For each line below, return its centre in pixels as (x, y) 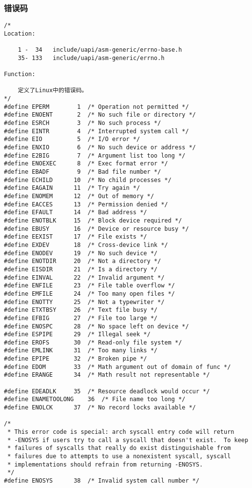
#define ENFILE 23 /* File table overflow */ (89, 286)
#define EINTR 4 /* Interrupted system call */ (97, 131)
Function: (20, 74)
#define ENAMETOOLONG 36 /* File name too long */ (95, 399)
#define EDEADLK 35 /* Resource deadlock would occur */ (107, 391)
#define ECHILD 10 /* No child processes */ (88, 180)
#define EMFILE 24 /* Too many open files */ (89, 294)
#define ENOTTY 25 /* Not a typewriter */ (84, 302)
